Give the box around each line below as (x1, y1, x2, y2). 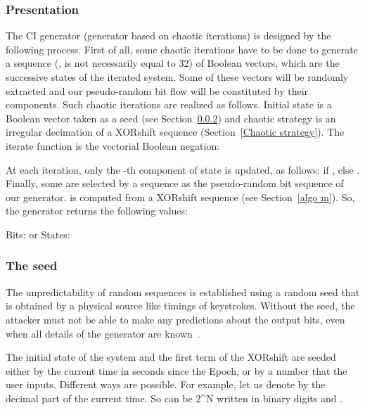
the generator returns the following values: (6, 203, 188, 218)
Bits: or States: (6, 226, 70, 241)
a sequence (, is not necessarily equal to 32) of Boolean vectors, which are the (6, 56, 340, 70)
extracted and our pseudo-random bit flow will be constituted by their (6, 83, 309, 98)
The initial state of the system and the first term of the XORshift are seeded (6, 350, 336, 364)
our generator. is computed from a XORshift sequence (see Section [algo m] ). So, (6, 189, 355, 204)
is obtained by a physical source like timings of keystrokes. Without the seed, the (6, 298, 355, 313)
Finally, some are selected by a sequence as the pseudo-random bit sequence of (6, 176, 344, 191)
